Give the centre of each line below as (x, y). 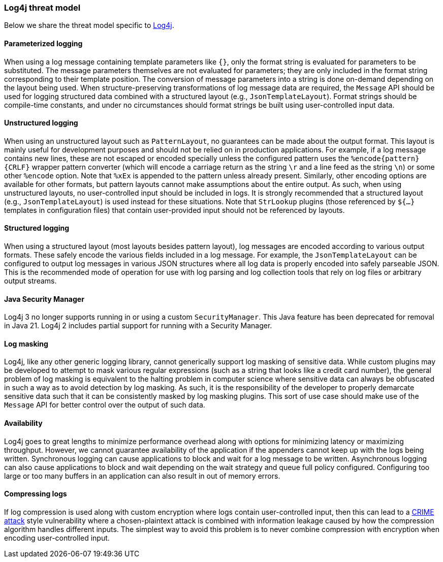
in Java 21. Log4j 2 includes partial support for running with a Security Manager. (138, 326)
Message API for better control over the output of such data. (105, 405)
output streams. (30, 281)
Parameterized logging (43, 43)
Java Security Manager (44, 299)
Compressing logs (36, 494)
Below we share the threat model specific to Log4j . (89, 25)
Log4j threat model (42, 8)
